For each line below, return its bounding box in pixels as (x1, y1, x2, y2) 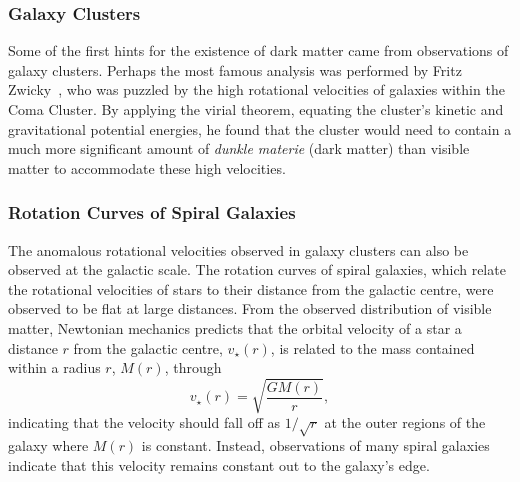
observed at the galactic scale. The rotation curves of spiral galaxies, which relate (8, 259, 506, 280)
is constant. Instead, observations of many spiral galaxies (141, 435, 490, 456)
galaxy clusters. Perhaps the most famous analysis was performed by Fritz (8, 59, 462, 80)
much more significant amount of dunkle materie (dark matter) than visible (8, 138, 470, 159)
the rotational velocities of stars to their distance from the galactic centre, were (8, 278, 494, 299)
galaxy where (8, 435, 89, 456)
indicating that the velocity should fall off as (8, 412, 281, 433)
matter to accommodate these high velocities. (8, 157, 286, 178)
